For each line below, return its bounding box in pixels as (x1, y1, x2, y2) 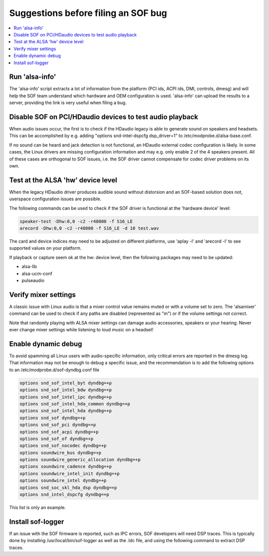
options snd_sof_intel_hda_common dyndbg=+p (19, 401, 131, 407)
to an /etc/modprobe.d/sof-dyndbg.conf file (9, 367, 100, 373)
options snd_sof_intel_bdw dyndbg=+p (19, 387, 112, 393)
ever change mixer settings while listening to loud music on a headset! (9, 327, 154, 333)
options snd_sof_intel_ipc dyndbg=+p (19, 394, 112, 400)
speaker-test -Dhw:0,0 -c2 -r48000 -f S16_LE (19, 218, 133, 224)
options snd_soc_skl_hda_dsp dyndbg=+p (19, 485, 117, 490)
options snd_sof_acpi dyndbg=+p (19, 429, 99, 434)
